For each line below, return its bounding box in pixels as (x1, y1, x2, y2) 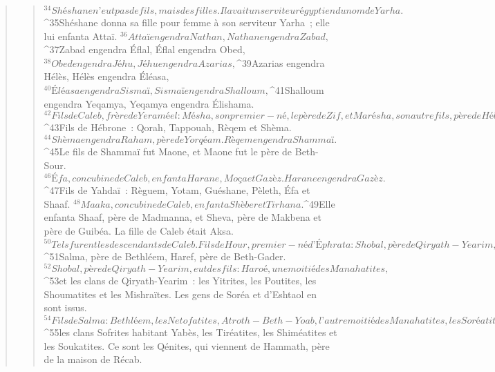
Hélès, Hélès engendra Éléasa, (44, 69, 169, 84)
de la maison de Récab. (44, 352, 142, 366)
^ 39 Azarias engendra (236, 55, 325, 70)
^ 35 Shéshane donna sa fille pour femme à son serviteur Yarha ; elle (44, 15, 330, 30)
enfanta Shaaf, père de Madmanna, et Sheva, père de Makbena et (44, 210, 322, 224)
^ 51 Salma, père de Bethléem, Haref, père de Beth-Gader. (44, 248, 286, 263)
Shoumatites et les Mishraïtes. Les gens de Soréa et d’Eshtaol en (44, 286, 317, 301)
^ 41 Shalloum (269, 83, 324, 97)
